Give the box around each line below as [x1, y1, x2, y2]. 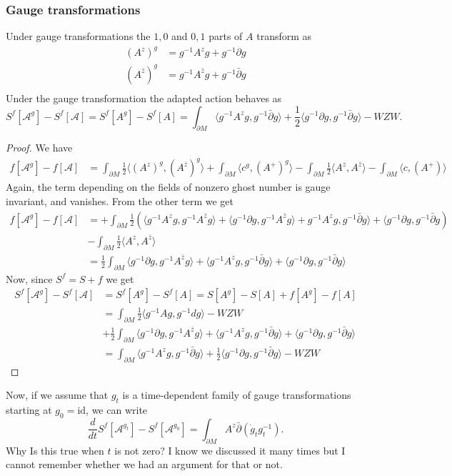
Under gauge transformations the [6, 29, 151, 44]
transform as [256, 29, 312, 44]
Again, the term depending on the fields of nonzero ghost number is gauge [6, 179, 331, 194]
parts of [209, 29, 243, 44]
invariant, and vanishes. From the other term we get [6, 194, 233, 209]
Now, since [6, 271, 53, 286]
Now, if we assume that [6, 387, 109, 402]
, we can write [86, 402, 148, 417]
